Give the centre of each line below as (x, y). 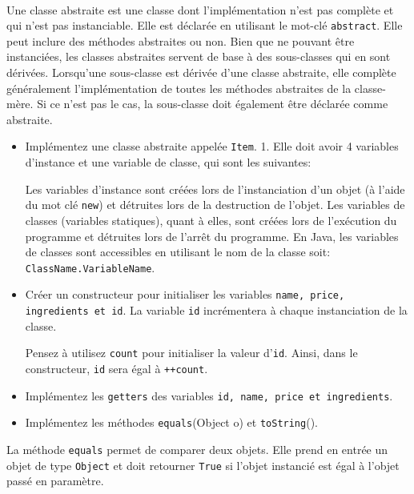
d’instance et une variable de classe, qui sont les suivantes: (168, 162)
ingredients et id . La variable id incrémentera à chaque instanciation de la (216, 310)
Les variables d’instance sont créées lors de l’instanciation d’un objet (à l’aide (215, 189)
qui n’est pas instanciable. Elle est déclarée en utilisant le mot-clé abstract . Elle (205, 25)
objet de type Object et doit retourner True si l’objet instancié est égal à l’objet (203, 465)
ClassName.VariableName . (90, 267)
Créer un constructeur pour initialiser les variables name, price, (185, 294)
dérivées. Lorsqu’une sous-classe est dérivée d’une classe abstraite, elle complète (201, 72)
